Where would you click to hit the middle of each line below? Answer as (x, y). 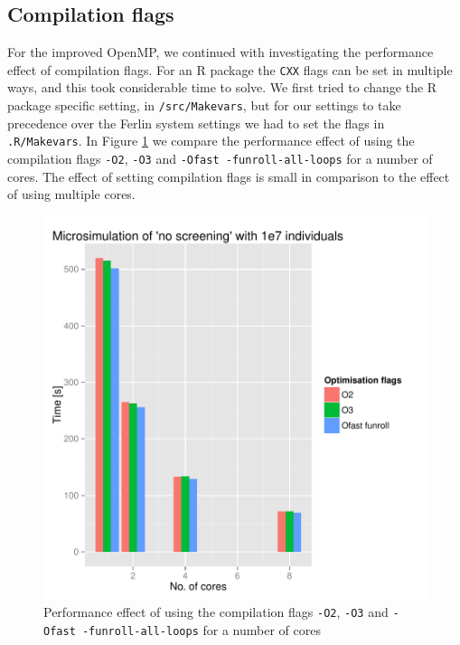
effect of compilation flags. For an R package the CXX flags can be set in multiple (230, 69)
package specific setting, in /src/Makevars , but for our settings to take (204, 105)
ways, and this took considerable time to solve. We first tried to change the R (222, 87)
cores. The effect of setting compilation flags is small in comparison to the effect (229, 176)
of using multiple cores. (71, 194)
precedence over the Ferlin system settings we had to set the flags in (196, 123)
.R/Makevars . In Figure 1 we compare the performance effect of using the (211, 141)
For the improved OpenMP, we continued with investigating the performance (221, 52)
